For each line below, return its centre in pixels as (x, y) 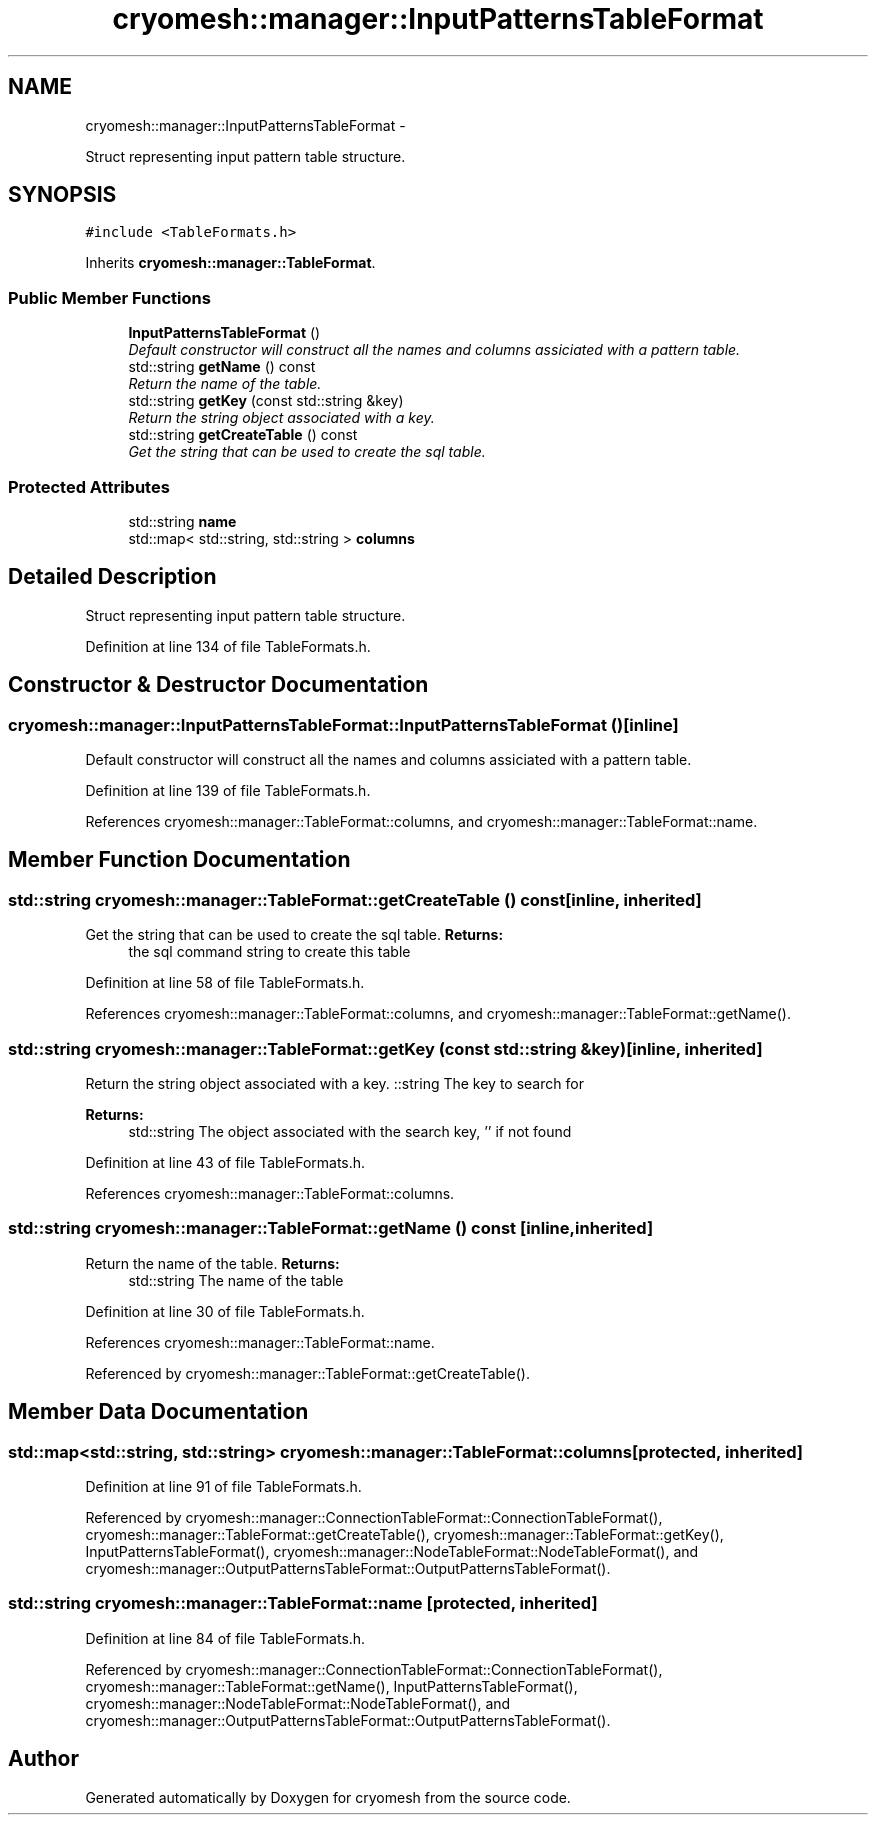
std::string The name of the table (236, 1280)
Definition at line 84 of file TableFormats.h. (225, 1638)
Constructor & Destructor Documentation (218, 685)
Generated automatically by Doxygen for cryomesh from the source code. (328, 1797)
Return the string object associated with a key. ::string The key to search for (334, 1083)
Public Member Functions (109, 297)
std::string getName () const (222, 367)
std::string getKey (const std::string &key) (266, 401)
